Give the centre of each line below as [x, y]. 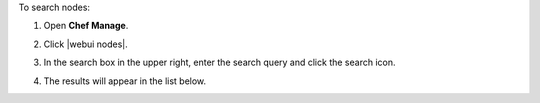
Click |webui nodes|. [86, 44]
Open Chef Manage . [86, 26]
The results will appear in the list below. [125, 81]
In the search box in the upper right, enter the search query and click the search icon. [219, 62]
